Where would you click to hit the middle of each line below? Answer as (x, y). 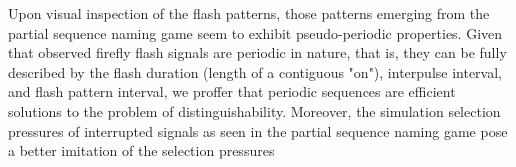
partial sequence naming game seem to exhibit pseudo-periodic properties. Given (255, 32)
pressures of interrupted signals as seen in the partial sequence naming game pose (258, 130)
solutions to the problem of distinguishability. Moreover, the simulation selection (254, 110)
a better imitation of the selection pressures (141, 150)
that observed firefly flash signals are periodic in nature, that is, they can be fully (257, 52)
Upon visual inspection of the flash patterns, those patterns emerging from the (249, 13)
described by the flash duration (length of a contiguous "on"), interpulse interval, (255, 71)
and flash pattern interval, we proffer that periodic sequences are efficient (232, 91)
